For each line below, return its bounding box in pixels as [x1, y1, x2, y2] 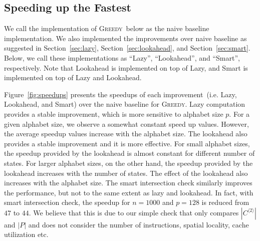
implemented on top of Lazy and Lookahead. [4, 72, 142, 83]
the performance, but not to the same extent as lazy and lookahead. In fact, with [4, 187, 253, 197]
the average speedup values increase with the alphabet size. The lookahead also [4, 128, 247, 139]
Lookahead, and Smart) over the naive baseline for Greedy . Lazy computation [4, 99, 245, 109]
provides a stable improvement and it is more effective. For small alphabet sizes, [4, 138, 250, 148]
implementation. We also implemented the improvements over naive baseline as [4, 33, 247, 43]
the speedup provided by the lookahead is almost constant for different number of [4, 148, 255, 158]
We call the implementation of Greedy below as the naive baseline [4, 23, 209, 34]
